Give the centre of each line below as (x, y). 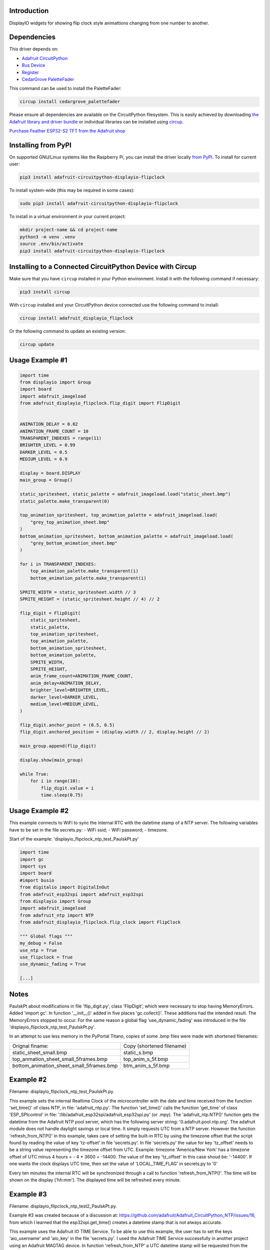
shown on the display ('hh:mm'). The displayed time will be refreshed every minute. (95, 1179)
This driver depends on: (34, 49)
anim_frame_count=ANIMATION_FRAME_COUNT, (82, 676)
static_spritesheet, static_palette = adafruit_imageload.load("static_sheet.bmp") (125, 494)
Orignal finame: (30, 1046)
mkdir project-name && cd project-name (68, 230)
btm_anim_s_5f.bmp (146, 1065)
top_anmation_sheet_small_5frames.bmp (60, 1059)
